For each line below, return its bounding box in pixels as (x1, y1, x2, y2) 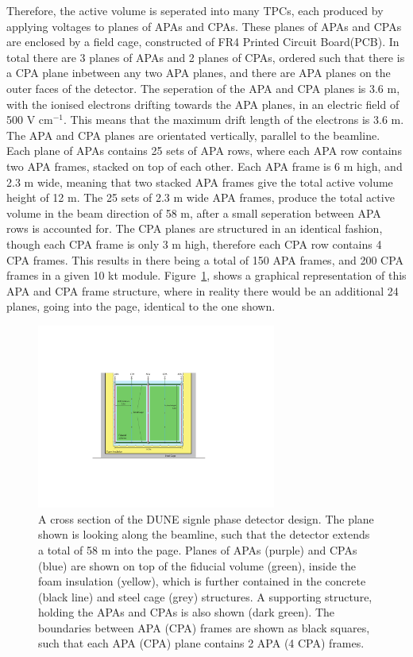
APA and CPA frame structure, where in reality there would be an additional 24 (6, 282, 399, 299)
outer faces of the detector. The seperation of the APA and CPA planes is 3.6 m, (6, 79, 400, 96)
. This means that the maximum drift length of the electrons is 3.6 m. (64, 111, 404, 128)
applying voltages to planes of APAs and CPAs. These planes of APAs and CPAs (6, 17, 402, 34)
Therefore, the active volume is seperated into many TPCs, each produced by (6, 2, 384, 18)
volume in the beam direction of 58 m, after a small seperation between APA (6, 204, 381, 221)
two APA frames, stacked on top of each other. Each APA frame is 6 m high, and (6, 157, 403, 174)
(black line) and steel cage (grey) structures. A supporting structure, (38, 588, 372, 605)
